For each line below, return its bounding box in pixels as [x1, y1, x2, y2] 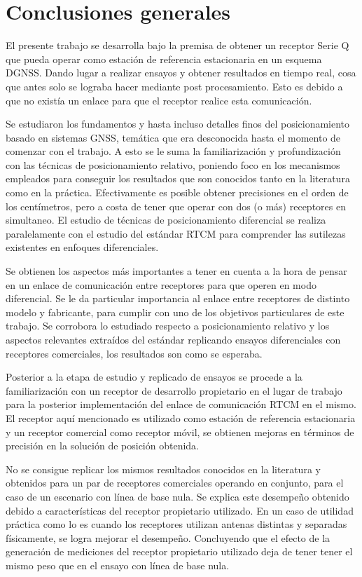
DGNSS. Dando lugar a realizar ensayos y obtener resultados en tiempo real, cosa [6, 65, 356, 80]
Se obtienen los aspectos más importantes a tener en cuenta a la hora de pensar [6, 264, 347, 278]
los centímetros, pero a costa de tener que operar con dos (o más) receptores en [6, 198, 346, 213]
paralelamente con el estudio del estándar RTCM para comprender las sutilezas [6, 226, 346, 240]
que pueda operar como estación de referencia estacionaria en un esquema [6, 51, 322, 66]
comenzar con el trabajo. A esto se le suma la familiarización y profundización [6, 144, 341, 158]
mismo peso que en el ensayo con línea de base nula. [6, 557, 230, 572]
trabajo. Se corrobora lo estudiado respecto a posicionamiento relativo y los [6, 318, 330, 333]
